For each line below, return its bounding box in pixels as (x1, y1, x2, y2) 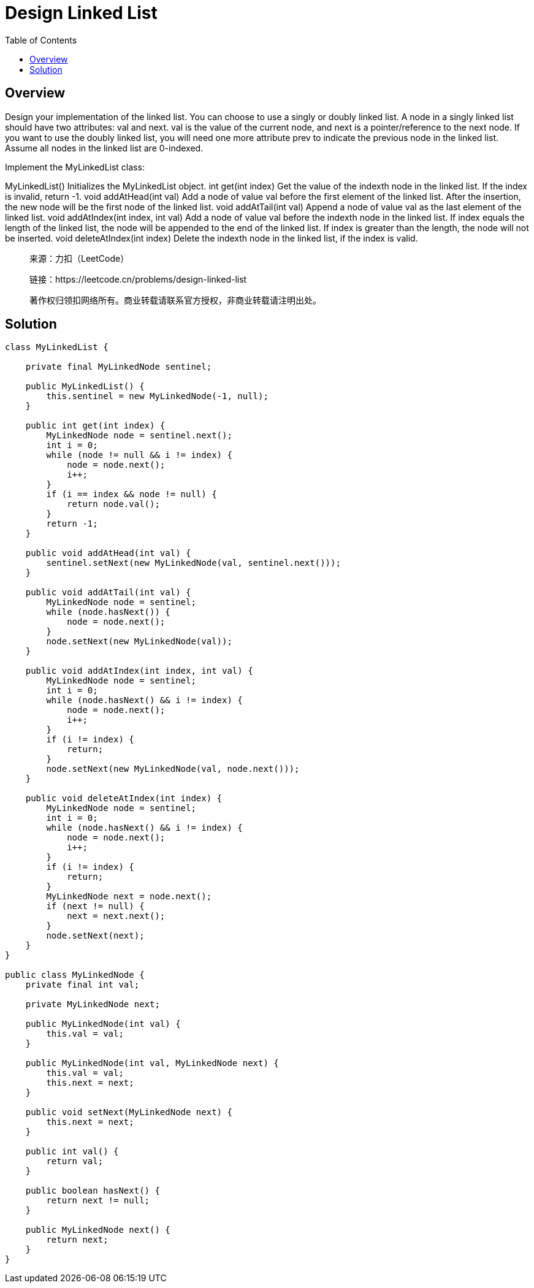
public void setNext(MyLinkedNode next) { (25, 1107, 232, 1118)
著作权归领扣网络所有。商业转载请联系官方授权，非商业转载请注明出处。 (29, 294, 321, 305)
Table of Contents (5, 34, 77, 45)
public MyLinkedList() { (25, 381, 145, 392)
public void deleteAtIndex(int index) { (25, 793, 223, 804)
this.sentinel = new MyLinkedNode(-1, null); (46, 391, 269, 402)
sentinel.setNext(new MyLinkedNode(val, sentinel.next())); (46, 558, 341, 568)
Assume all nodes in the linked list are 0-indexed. (5, 142, 204, 153)
